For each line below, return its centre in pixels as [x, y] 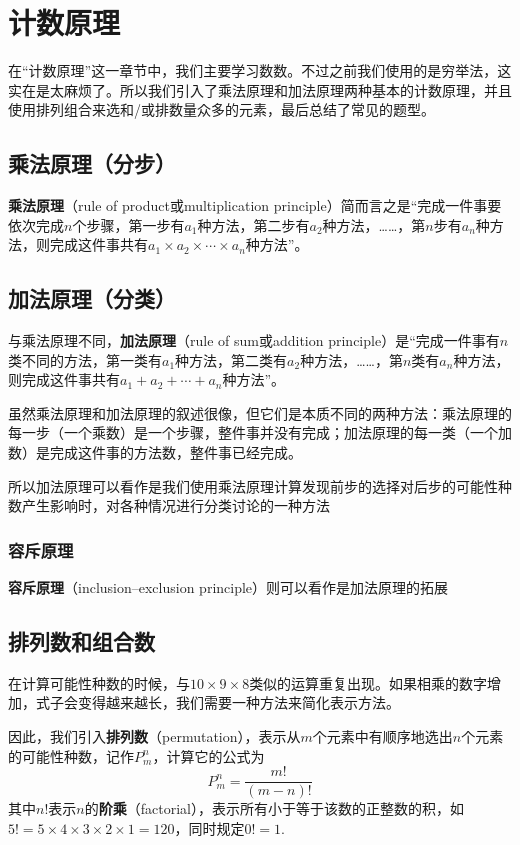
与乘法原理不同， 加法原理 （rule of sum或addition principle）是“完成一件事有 [254, 340]
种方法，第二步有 [253, 224]
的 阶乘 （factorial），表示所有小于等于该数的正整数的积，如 [274, 808]
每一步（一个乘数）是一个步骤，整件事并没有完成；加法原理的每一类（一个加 [260, 432]
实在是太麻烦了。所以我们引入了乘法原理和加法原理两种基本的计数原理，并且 [260, 89]
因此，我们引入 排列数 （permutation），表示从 [154, 736]
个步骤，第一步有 [128, 224]
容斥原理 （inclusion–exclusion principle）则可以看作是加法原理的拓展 [228, 587]
